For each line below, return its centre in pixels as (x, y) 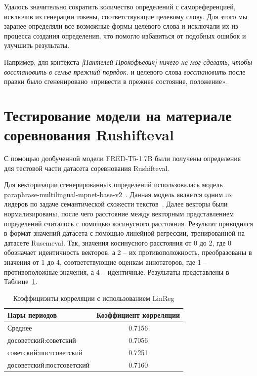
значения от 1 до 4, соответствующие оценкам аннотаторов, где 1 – (106, 262)
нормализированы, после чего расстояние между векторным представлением (119, 214)
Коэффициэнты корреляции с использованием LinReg (94, 298)
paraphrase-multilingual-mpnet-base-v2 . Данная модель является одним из (118, 194)
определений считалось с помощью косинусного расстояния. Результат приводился (128, 223)
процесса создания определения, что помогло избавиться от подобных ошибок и (125, 35)
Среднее (20, 328)
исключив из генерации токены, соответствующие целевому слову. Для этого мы (126, 16)
